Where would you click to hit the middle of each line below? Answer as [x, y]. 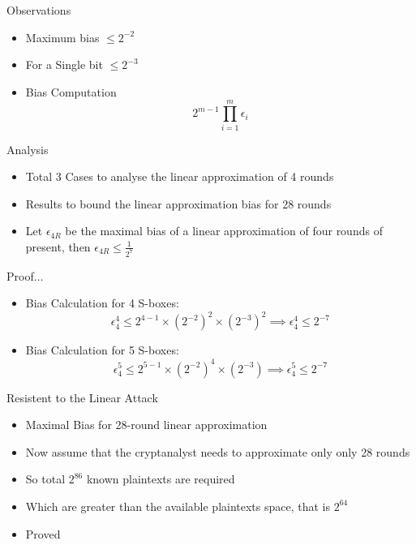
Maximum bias [62, 37]
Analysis [28, 149]
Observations [39, 10]
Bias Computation [71, 91]
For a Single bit [64, 64]
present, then [58, 246]
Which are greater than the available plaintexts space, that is [178, 506]
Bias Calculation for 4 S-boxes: [102, 303]
